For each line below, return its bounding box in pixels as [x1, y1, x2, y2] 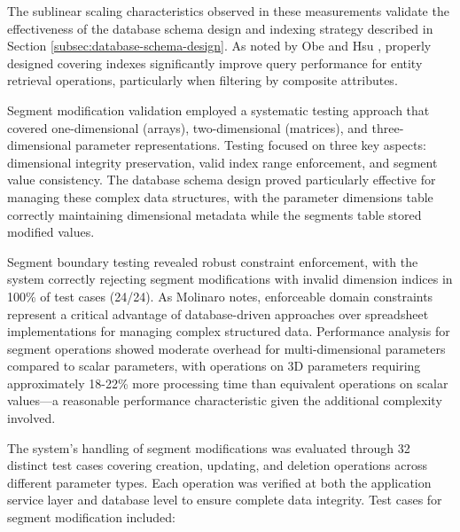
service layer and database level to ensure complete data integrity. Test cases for [7, 490, 442, 509]
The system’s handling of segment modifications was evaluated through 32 [7, 438, 410, 457]
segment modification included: [7, 508, 175, 527]
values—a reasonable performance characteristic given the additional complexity [7, 391, 442, 410]
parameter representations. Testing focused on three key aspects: [75, 136, 426, 154]
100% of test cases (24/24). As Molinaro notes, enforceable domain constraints [7, 286, 433, 305]
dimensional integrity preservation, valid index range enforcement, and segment [7, 153, 438, 171]
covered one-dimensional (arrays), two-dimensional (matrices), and [7, 118, 368, 137]
